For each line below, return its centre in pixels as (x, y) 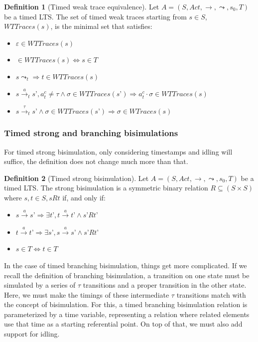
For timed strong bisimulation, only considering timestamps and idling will (118, 151)
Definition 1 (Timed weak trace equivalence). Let (82, 6)
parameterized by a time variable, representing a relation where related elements (127, 314)
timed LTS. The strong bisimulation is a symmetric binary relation (106, 188)
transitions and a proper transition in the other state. (165, 285)
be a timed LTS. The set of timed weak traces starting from (95, 16)
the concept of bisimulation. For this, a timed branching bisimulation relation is (126, 304)
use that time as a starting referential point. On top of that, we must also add (123, 324)
